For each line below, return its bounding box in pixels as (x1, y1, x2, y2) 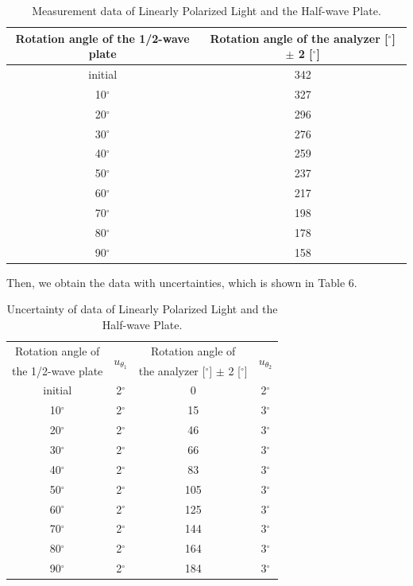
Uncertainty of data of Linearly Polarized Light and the (6, 301, 278, 317)
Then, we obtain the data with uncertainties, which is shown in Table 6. (6, 274, 357, 290)
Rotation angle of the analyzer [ (210, 29, 388, 46)
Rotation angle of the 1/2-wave (15, 29, 190, 46)
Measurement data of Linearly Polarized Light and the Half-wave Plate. (32, 2, 381, 18)
